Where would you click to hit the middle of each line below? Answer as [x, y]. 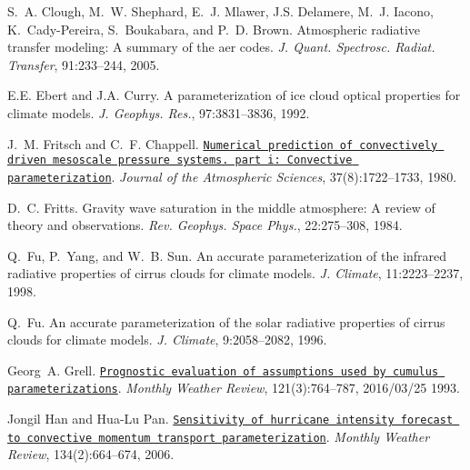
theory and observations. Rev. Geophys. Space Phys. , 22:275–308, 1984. [205, 225]
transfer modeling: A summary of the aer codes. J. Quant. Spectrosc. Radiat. [221, 47]
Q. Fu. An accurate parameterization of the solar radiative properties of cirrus [226, 321]
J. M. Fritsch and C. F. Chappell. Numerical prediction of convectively [223, 143]
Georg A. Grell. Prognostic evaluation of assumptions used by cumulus [223, 370]
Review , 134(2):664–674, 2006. [91, 454]
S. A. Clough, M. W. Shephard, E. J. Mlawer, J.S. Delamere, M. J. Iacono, [220, 11]
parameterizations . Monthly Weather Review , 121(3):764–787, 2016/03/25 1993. [234, 388]
